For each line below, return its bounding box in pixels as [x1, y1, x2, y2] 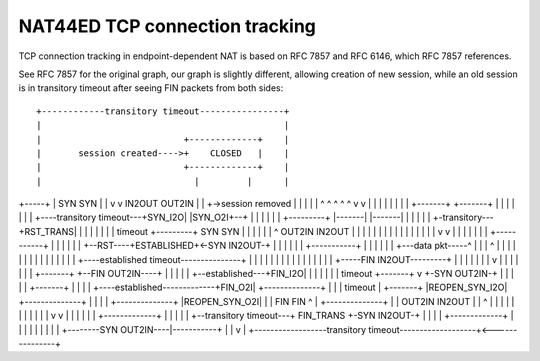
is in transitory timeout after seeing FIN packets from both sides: [18, 82, 284, 94]
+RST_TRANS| [18, 225, 77, 237]
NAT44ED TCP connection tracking [18, 15, 317, 37]
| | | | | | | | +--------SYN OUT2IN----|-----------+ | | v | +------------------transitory [18, 323, 367, 335]
